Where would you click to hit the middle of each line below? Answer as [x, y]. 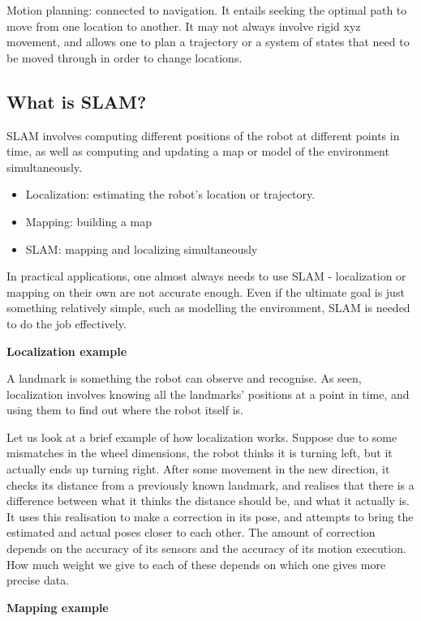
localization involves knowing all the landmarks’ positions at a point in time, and [208, 394]
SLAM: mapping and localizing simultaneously [142, 248]
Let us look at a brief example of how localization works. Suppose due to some [202, 437]
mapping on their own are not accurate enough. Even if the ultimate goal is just [206, 291]
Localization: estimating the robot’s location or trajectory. [170, 194]
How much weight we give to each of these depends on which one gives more [196, 564]
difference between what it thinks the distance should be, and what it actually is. [208, 501]
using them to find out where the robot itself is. [125, 410]
